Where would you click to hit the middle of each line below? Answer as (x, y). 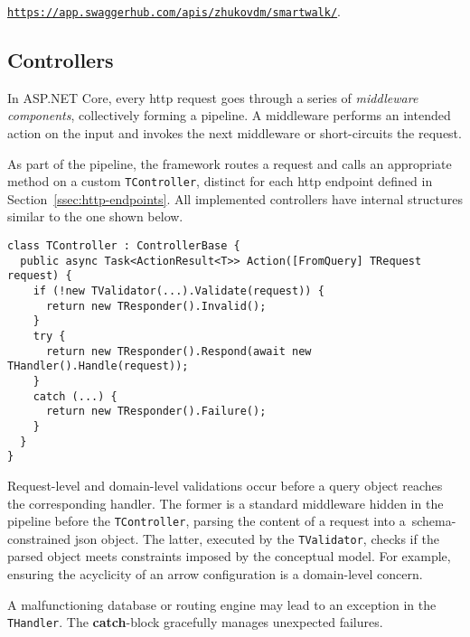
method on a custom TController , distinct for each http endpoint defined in (220, 181)
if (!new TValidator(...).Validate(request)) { (179, 291)
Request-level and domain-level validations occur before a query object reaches (225, 485)
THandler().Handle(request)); (98, 366)
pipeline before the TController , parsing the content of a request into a (207, 521)
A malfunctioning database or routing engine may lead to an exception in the (222, 604)
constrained (39, 538)
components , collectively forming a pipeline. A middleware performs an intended (229, 115)
